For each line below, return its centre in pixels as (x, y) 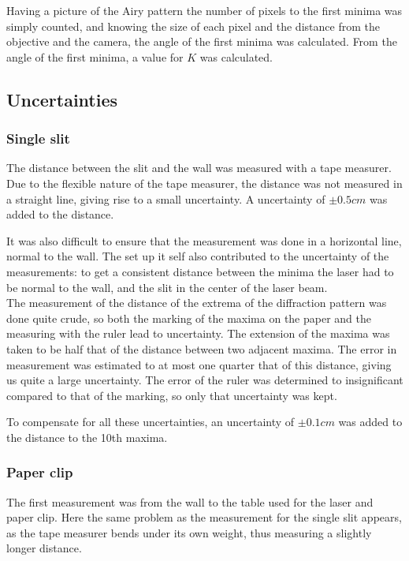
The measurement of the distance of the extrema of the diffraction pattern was (197, 303)
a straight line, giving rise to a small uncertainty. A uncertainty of (166, 198)
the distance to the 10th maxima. (87, 437)
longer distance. (44, 548)
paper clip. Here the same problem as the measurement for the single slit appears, (204, 517)
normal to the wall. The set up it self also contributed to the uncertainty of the (198, 256)
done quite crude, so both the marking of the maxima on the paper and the (189, 318)
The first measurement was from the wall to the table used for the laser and (190, 501)
